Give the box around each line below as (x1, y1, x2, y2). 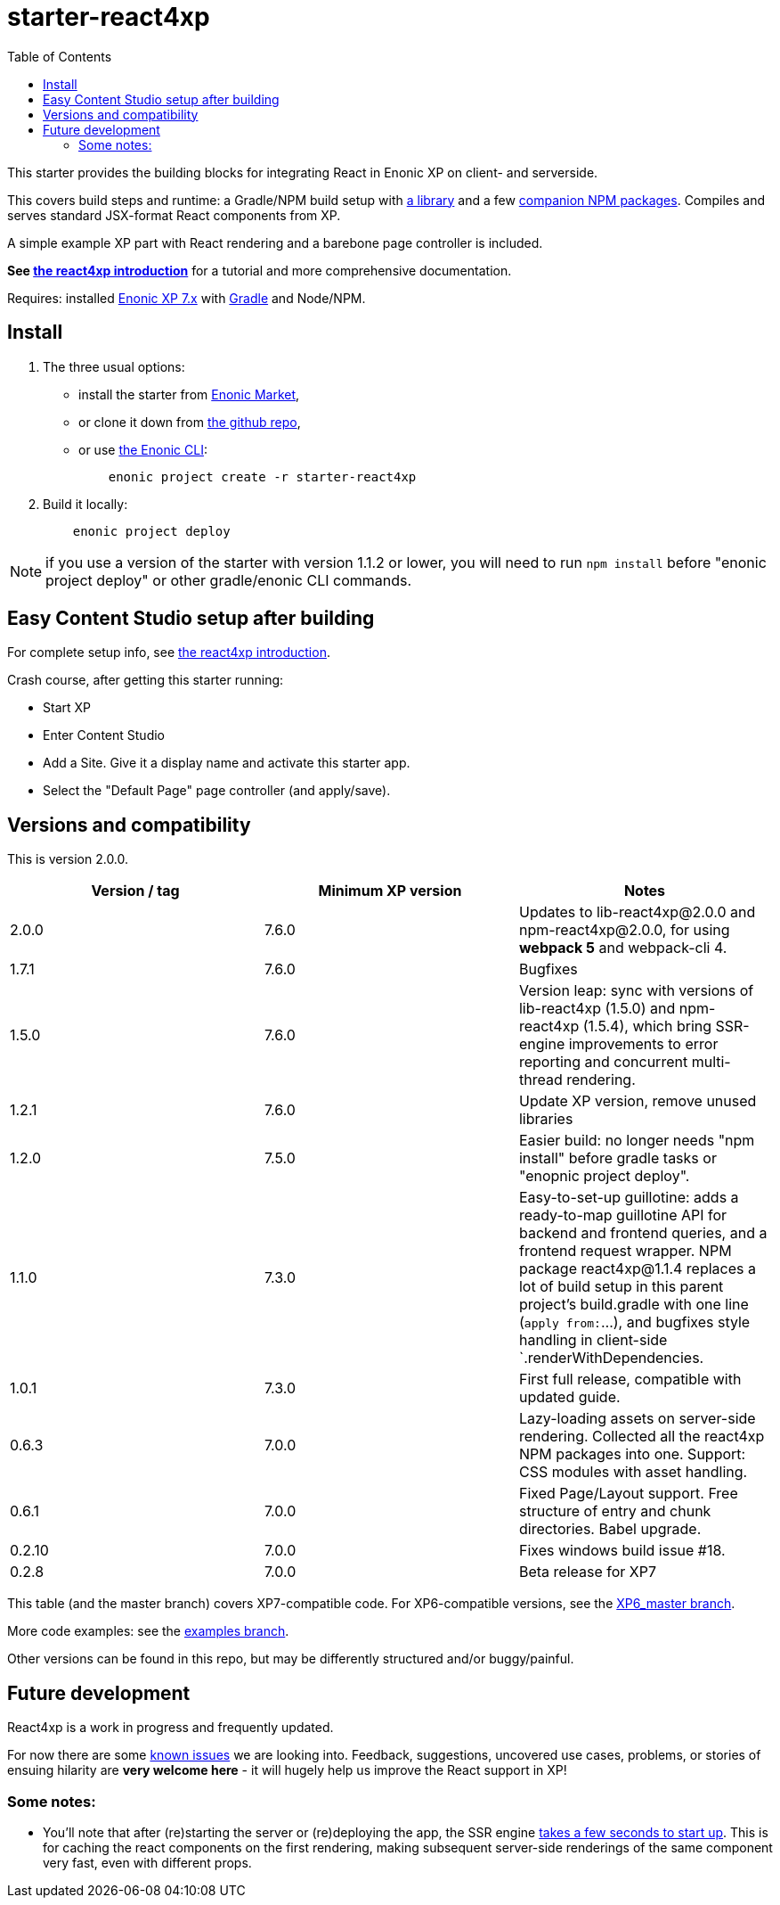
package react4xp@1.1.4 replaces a (518, 1260, 756, 1278)
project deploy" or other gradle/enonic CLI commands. (45, 571, 412, 589)
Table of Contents (7, 48, 112, 64)
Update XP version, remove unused (518, 1092, 757, 1111)
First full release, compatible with (518, 1370, 742, 1389)
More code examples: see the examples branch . (7, 1623, 289, 1639)
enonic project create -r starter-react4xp (108, 469, 417, 484)
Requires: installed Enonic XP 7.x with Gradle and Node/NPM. (7, 290, 366, 306)
